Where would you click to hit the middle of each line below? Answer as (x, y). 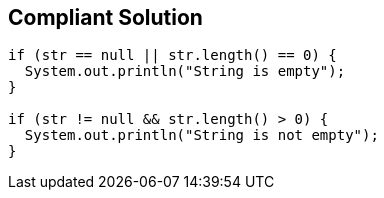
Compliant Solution (105, 17)
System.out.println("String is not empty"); (201, 135)
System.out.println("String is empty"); (185, 71)
